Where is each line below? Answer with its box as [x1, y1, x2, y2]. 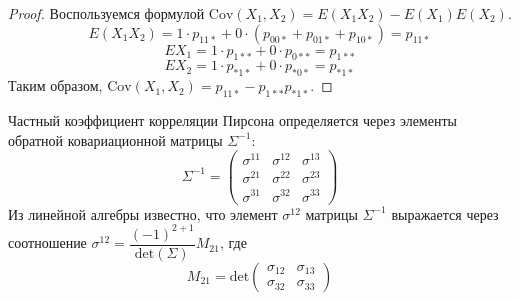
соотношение [8, 232, 87, 253]
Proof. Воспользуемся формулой [8, 3, 205, 23]
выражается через [391, 203, 499, 224]
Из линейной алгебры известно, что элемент [8, 203, 278, 224]
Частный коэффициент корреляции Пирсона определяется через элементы [8, 109, 457, 130]
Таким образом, [8, 75, 103, 96]
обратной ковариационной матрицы [8, 129, 223, 150]
